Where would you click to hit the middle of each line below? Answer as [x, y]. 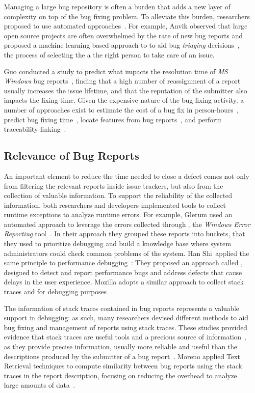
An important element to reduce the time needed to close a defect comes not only [127, 176]
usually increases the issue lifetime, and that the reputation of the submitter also [126, 90]
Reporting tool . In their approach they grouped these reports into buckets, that [125, 234]
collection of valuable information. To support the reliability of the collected [118, 195]
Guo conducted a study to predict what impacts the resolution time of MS [116, 71]
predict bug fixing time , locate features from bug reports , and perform [113, 119]
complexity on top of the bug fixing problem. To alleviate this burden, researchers [127, 16]
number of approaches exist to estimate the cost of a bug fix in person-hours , [121, 109]
